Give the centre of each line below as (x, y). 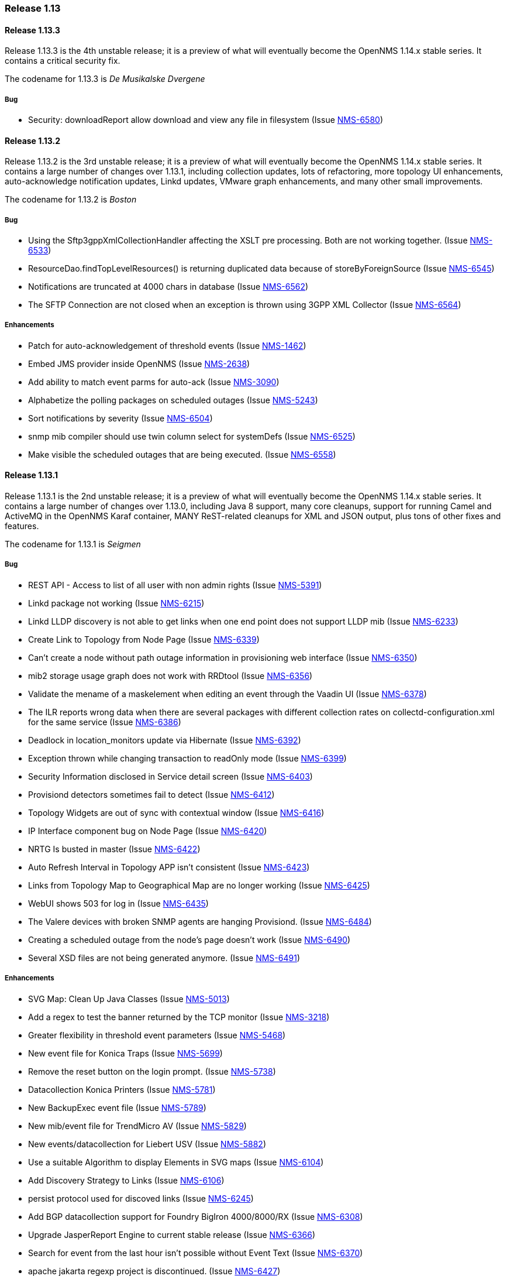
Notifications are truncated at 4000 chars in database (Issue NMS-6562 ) (168, 287)
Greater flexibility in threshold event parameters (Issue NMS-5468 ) (157, 1035)
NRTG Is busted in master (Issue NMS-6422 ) (114, 849)
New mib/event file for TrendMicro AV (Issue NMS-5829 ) (137, 1126)
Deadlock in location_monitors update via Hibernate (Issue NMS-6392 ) (165, 740)
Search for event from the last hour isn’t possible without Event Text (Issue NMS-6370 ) (196, 1253)
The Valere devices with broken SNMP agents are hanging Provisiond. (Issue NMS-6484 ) (200, 921)
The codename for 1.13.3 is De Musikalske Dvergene (105, 79)
